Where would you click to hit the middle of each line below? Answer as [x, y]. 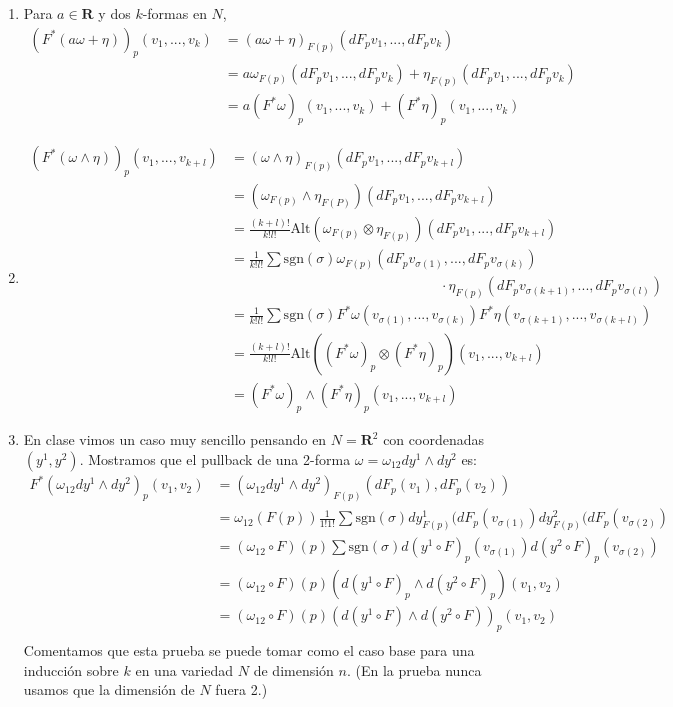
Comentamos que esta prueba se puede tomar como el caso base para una [249, 649]
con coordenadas [433, 439]
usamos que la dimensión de [109, 689]
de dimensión [293, 669]
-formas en [174, 13]
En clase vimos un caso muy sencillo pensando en [175, 439]
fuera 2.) [241, 689]
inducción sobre [71, 669]
